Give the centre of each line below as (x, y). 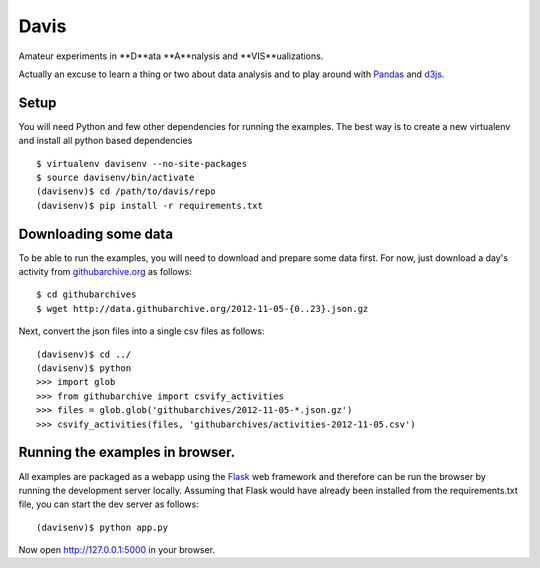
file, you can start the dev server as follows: (108, 504)
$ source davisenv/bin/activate (115, 178)
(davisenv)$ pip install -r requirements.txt (150, 205)
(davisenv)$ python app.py (102, 527)
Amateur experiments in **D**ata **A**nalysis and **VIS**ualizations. (171, 56)
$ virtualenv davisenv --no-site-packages (142, 163)
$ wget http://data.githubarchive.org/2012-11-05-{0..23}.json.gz (202, 308)
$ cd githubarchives (86, 294)
